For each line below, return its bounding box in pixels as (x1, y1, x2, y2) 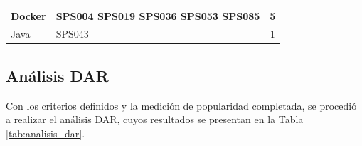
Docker (11, 8, 46, 23)
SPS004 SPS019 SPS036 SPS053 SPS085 (55, 8, 260, 23)
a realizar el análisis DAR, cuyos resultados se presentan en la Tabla (6, 112, 304, 127)
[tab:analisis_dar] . (6, 125, 85, 140)
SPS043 (55, 26, 89, 41)
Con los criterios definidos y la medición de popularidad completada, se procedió (6, 98, 357, 113)
